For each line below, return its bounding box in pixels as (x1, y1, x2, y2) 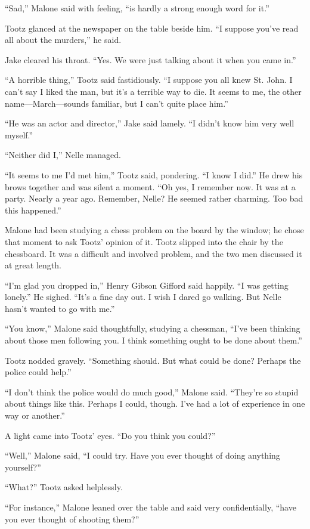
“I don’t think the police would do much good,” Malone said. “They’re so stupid (5, 385, 299, 398)
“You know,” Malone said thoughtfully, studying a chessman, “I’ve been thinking (5, 322, 300, 335)
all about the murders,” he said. (5, 33, 122, 46)
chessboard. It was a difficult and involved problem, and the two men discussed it (5, 247, 302, 259)
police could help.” (5, 366, 72, 378)
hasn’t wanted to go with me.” (5, 302, 115, 314)
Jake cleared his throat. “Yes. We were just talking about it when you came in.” (5, 53, 296, 66)
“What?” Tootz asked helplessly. (5, 481, 123, 493)
